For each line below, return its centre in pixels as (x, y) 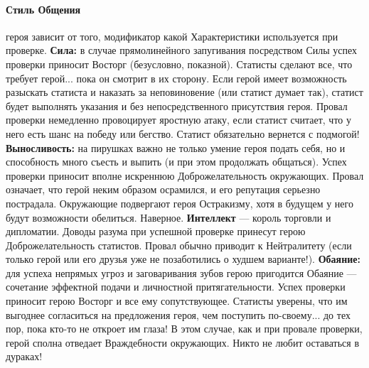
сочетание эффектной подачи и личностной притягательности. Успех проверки (176, 287)
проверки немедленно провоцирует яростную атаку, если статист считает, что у (178, 120)
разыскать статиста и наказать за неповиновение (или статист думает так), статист (184, 92)
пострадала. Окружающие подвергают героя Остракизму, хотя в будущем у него (180, 203)
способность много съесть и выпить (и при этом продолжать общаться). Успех (176, 162)
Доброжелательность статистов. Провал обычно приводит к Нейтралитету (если (179, 245)
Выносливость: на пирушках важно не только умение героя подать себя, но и (176, 147)
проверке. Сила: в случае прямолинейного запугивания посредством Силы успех (182, 50)
